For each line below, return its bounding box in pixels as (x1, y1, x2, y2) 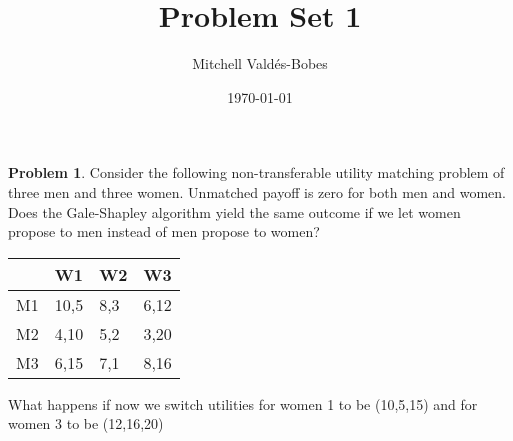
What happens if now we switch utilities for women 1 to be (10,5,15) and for (8, 393, 478, 414)
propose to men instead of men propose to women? (8, 221, 320, 242)
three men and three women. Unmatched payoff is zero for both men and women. (8, 181, 506, 202)
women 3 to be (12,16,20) (8, 413, 164, 434)
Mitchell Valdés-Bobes (192, 53, 328, 74)
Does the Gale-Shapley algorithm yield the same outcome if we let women (8, 201, 461, 222)
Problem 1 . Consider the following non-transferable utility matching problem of (8, 162, 505, 183)
